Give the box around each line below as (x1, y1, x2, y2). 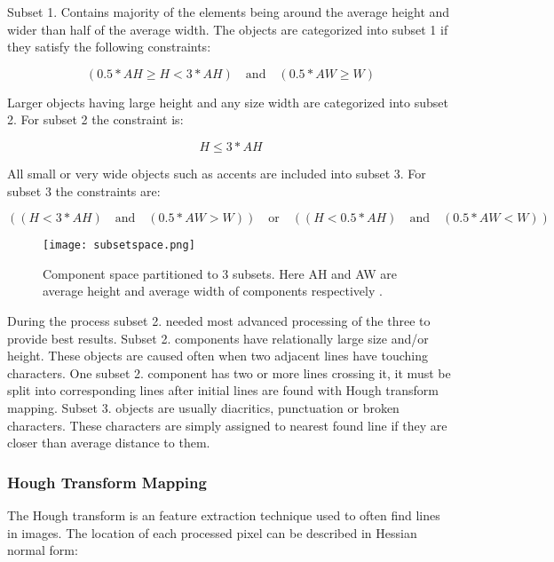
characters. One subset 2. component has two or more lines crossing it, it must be (7, 363, 451, 382)
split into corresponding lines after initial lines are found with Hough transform (7, 381, 439, 400)
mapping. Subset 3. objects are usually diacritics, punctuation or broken (7, 398, 400, 416)
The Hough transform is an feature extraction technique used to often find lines (7, 505, 440, 524)
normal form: (7, 541, 78, 559)
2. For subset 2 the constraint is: (7, 110, 184, 129)
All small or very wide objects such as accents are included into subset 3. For (7, 163, 426, 182)
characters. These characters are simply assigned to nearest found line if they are (7, 416, 447, 434)
